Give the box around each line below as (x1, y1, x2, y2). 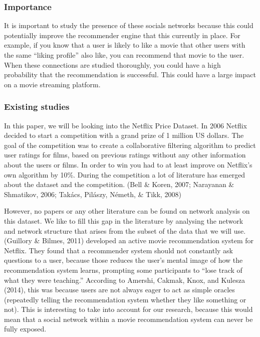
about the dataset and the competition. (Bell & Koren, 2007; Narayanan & (4, 179, 234, 190)
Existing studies (4, 100, 70, 113)
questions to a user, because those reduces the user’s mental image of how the (4, 255, 243, 265)
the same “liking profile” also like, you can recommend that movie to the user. (4, 50, 244, 60)
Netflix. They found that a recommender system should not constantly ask (4, 245, 233, 255)
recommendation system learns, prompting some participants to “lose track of (4, 264, 242, 275)
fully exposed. (4, 323, 47, 334)
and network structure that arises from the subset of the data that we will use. (4, 225, 246, 236)
